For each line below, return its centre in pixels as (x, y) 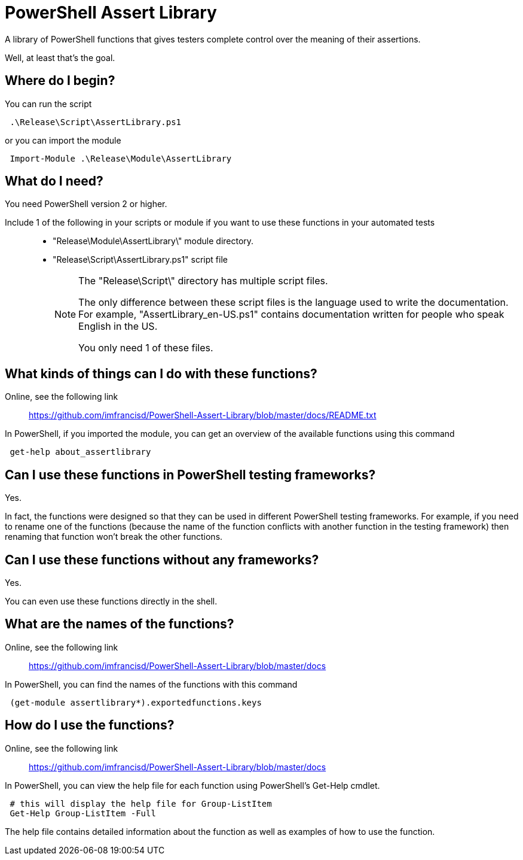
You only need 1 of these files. (146, 348)
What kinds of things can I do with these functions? (161, 373)
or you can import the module (63, 140)
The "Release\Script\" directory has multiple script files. (203, 281)
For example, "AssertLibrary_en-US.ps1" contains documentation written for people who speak (291, 314)
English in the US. (118, 326)
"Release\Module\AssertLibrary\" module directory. (153, 241)
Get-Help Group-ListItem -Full (83, 813)
